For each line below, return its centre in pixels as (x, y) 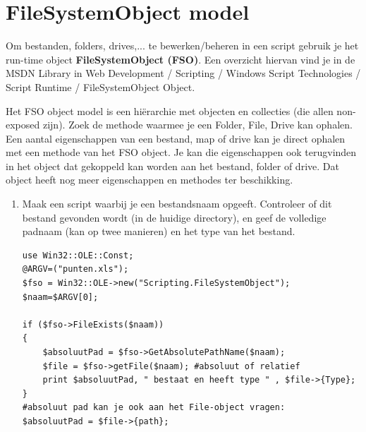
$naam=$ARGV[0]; (60, 297)
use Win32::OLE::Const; (78, 255)
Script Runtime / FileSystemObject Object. (100, 86)
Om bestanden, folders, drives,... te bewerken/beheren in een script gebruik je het (182, 46)
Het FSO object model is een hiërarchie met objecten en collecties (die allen (170, 110)
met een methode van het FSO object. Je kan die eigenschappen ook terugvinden (181, 152)
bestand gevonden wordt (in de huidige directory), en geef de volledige (174, 217)
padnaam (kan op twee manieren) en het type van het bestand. (159, 231)
